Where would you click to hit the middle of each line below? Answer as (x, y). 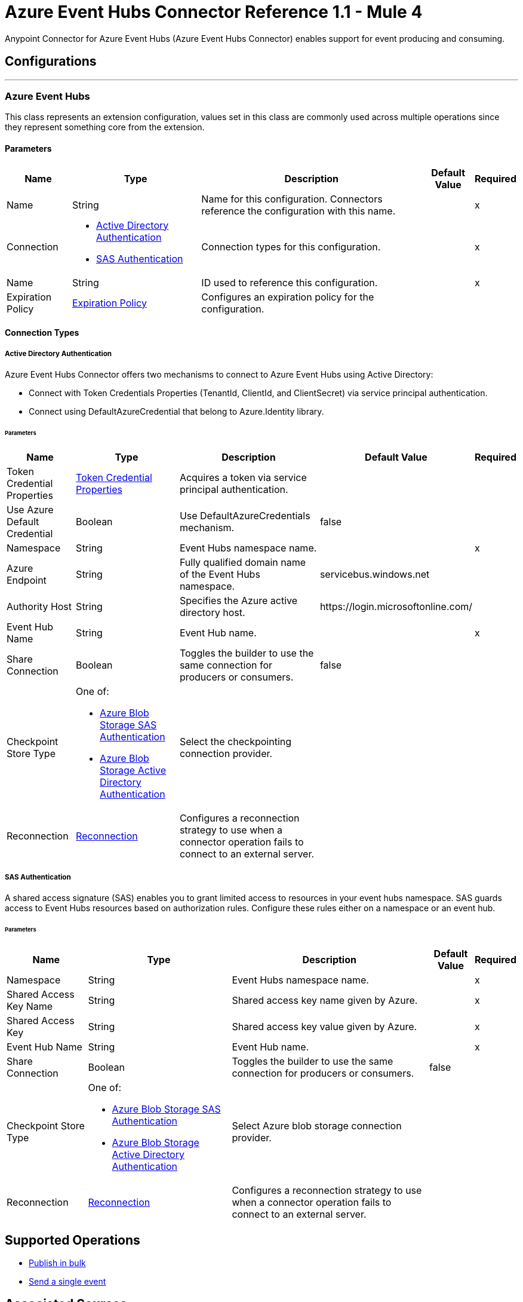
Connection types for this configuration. (291, 246)
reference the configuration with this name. (299, 211)
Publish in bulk (57, 1263)
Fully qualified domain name (242, 562)
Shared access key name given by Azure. (325, 1001)
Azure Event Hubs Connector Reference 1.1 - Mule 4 (214, 12)
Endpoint (27, 580)
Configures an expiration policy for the (288, 297)
